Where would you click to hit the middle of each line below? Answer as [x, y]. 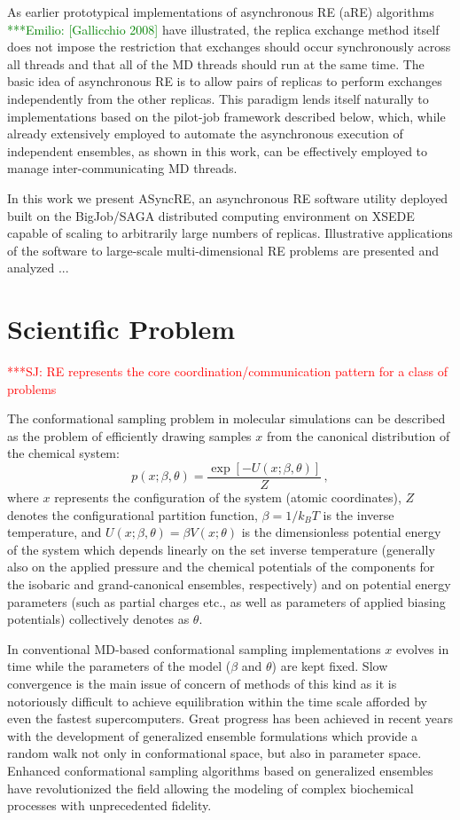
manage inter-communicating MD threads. [122, 168]
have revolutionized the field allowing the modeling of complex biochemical [211, 788]
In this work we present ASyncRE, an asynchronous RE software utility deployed [228, 197]
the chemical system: [63, 453]
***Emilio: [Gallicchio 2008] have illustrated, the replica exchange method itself [223, 29]
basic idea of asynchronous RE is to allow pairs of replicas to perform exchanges [225, 81]
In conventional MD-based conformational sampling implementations [194, 648]
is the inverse [359, 514]
